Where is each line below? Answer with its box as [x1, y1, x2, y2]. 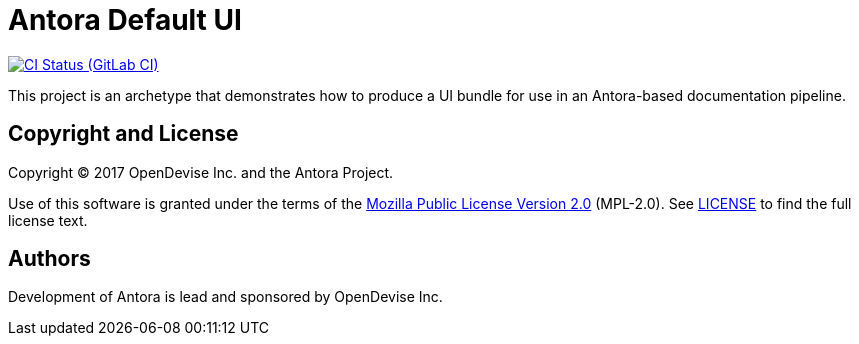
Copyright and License [8, 121, 239, 147]
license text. [8, 211, 88, 229]
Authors [8, 246, 91, 272]
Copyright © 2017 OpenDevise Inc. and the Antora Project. [8, 163, 394, 181]
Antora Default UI [8, 3, 242, 37]
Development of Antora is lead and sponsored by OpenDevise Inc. [8, 288, 443, 306]
